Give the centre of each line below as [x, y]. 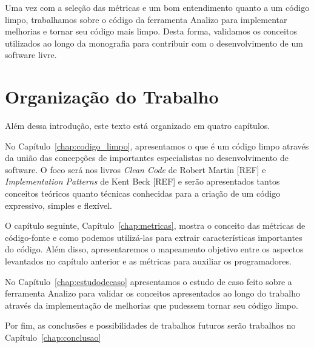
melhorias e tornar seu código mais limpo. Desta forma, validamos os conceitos [151, 31]
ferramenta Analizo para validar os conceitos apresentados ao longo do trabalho [153, 293]
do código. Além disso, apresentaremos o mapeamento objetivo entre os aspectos [154, 249]
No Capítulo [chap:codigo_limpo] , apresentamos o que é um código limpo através [157, 146]
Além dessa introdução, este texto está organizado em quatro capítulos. [138, 126]
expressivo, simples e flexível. [58, 205]
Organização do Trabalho [112, 97]
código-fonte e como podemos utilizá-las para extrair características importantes [154, 237]
